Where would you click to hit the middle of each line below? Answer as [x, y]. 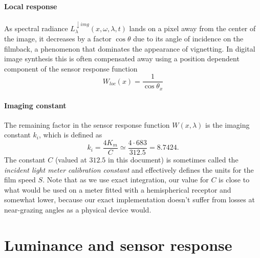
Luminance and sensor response [118, 244]
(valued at [71, 159]
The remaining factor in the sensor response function [87, 124]
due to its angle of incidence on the [188, 39]
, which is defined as [70, 135]
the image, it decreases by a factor [58, 39]
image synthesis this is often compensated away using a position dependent [122, 58]
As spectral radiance [36, 28]
